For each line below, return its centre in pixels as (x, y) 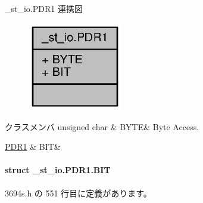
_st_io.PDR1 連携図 (44, 8)
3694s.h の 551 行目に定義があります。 (78, 193)
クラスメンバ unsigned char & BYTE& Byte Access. (102, 126)
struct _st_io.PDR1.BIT (58, 170)
